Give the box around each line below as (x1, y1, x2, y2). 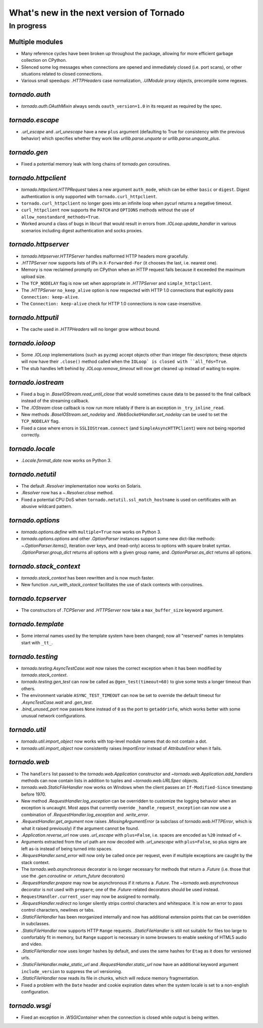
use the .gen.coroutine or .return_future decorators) (21, 873, 125, 879)
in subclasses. (21, 921, 50, 927)
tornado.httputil (9, 314, 59, 322)
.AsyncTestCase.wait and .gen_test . (21, 699, 93, 705)
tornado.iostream (9, 378, 64, 387)
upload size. (21, 273, 46, 280)
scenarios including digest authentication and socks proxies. (21, 227, 143, 233)
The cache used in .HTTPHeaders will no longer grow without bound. (21, 326, 160, 332)
